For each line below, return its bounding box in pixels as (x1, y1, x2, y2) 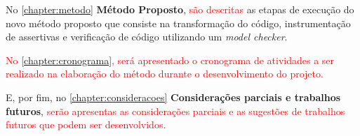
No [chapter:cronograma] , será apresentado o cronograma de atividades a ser (6, 52, 335, 67)
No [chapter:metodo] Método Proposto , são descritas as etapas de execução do (6, 2, 354, 16)
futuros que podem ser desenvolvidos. (6, 117, 166, 132)
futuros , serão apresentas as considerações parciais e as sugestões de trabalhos (6, 103, 345, 118)
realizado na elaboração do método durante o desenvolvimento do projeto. (6, 66, 324, 81)
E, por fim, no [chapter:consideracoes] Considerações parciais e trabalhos (6, 89, 341, 104)
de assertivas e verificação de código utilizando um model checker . (6, 29, 288, 44)
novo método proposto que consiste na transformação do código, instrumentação (6, 15, 351, 30)
